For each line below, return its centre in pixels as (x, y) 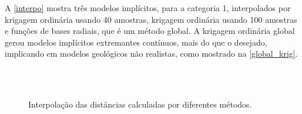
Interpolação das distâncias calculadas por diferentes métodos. (140, 104)
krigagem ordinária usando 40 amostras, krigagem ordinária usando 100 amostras (151, 19)
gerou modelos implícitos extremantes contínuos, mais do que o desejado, (136, 42)
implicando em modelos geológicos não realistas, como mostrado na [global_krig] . (151, 53)
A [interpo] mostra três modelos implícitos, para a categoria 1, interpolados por (148, 8)
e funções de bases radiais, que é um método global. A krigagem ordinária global (150, 31)
